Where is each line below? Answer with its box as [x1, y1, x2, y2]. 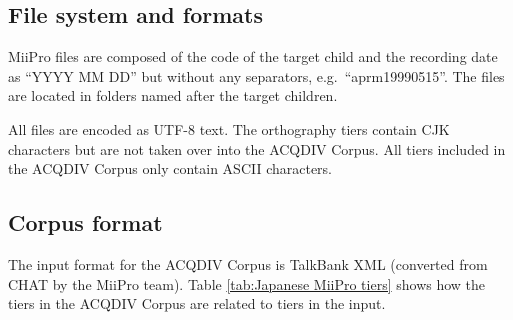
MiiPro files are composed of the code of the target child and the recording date [8, 46, 498, 67]
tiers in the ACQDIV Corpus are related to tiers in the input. [8, 293, 386, 314]
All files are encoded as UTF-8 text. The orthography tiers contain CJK [8, 118, 450, 139]
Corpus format [8, 207, 163, 238]
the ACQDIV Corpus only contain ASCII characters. [8, 158, 333, 179]
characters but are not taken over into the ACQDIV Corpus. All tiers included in [8, 138, 506, 159]
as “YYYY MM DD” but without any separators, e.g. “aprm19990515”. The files [8, 65, 505, 86]
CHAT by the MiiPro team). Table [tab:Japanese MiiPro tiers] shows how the [8, 273, 486, 294]
